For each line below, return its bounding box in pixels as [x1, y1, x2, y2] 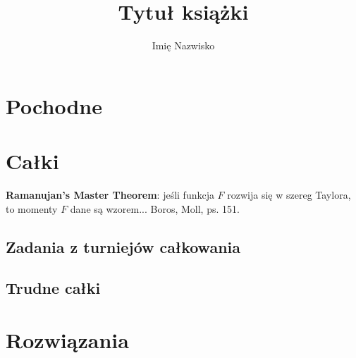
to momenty [6, 201, 58, 216]
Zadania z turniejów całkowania [6, 235, 240, 257]
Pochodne [6, 91, 102, 120]
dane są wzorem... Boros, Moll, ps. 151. [70, 201, 240, 216]
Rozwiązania [6, 325, 129, 354]
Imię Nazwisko [152, 38, 215, 53]
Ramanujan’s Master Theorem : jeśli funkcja [6, 187, 214, 202]
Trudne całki [6, 277, 101, 299]
